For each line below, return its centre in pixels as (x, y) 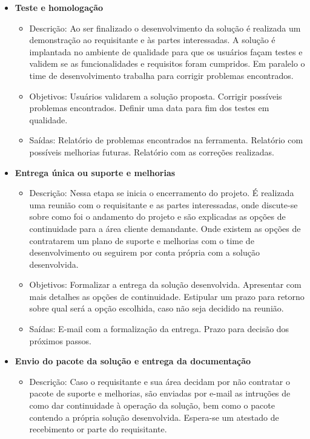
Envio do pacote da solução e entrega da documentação (133, 361)
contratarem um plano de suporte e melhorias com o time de (142, 240)
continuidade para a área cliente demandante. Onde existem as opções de (165, 228)
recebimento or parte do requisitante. (98, 429)
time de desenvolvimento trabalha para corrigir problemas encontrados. (161, 75)
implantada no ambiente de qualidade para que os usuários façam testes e (166, 51)
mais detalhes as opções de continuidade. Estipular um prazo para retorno (167, 296)
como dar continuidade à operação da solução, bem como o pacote (152, 405)
